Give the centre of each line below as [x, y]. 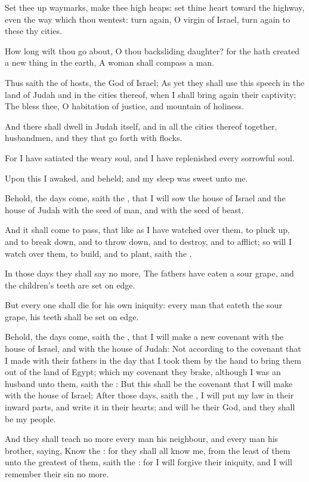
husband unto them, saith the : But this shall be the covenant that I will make [149, 383]
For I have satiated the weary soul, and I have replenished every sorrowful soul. [150, 157]
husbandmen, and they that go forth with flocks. [94, 138]
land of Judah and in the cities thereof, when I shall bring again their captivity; [151, 94]
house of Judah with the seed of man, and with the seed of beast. [124, 209]
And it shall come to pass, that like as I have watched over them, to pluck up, [147, 230]
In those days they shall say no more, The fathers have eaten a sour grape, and [149, 273]
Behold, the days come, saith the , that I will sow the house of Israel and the [145, 198]
